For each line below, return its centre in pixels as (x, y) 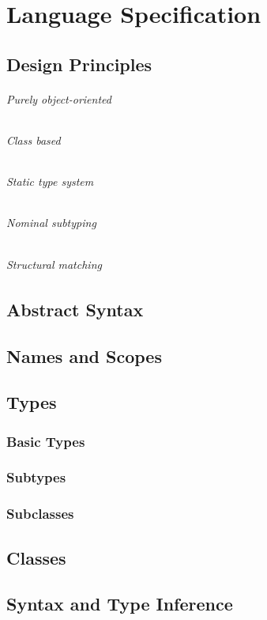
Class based (34, 140)
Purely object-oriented (59, 98)
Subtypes (36, 477)
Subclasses (40, 514)
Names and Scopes (84, 355)
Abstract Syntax (75, 309)
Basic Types (46, 441)
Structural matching (54, 264)
